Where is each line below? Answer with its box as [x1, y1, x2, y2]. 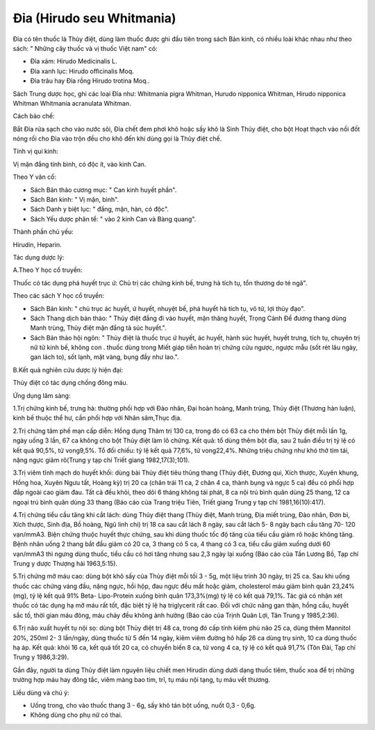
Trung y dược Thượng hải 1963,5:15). [12, 559, 118, 567]
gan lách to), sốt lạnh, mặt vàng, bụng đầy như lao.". [30, 353, 179, 361]
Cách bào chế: [12, 112, 55, 120]
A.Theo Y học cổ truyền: [12, 266, 83, 274]
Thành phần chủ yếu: [12, 228, 74, 236]
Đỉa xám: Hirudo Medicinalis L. [30, 57, 117, 65]
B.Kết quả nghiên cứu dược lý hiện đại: [12, 365, 124, 374]
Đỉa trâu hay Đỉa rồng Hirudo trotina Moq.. [30, 77, 150, 85]
